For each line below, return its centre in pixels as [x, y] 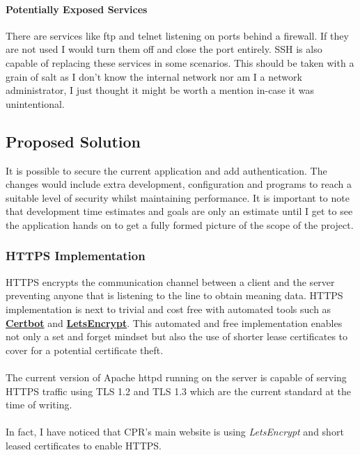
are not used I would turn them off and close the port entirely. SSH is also [164, 49]
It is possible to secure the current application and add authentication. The [166, 170]
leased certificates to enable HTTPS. [84, 445]
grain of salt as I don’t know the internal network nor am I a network [154, 76]
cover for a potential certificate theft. [85, 350]
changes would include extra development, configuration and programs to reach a [179, 184]
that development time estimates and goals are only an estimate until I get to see [179, 211]
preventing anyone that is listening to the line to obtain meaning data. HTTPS [174, 295]
